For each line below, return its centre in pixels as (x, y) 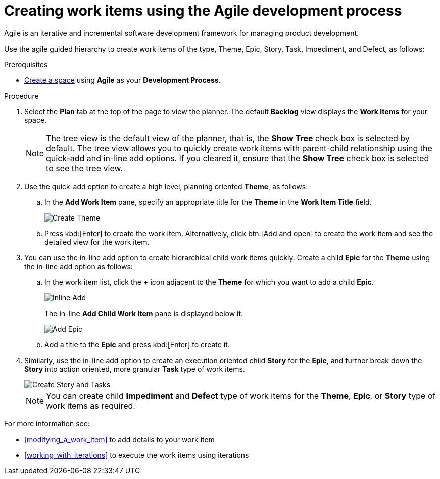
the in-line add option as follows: (79, 266)
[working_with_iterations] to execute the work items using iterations (137, 455)
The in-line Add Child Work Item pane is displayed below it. (144, 313)
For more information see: (47, 423)
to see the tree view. (84, 168)
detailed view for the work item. (97, 242)
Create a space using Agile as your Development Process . (123, 80)
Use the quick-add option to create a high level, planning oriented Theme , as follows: (166, 186)
